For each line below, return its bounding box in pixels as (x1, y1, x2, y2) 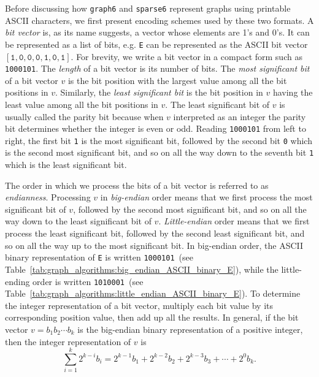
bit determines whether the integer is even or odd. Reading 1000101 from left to (5, 122, 306, 135)
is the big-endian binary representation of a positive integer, (77, 322, 303, 335)
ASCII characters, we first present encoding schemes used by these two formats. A (5, 13, 314, 26)
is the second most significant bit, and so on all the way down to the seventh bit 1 (5, 146, 314, 159)
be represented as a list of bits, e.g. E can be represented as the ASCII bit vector (5, 37, 308, 50)
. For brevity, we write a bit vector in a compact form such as (71, 50, 302, 63)
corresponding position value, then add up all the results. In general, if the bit (5, 311, 299, 324)
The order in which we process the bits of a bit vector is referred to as (5, 178, 269, 191)
